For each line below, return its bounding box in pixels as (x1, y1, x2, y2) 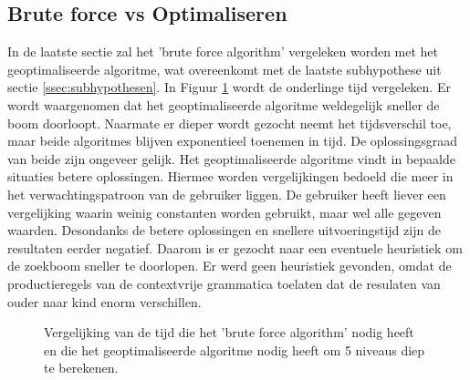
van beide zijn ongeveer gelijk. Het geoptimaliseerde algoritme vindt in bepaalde (7, 149, 455, 168)
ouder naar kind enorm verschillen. (7, 292, 202, 311)
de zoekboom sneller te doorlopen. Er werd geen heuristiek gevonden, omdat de (7, 256, 452, 275)
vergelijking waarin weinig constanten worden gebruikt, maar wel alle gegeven (7, 202, 442, 221)
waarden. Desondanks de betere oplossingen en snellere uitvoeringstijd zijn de (7, 221, 441, 240)
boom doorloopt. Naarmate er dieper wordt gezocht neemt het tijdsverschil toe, (7, 113, 452, 132)
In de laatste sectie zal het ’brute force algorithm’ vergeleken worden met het (7, 42, 439, 61)
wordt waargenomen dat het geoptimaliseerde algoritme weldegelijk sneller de (7, 95, 440, 114)
